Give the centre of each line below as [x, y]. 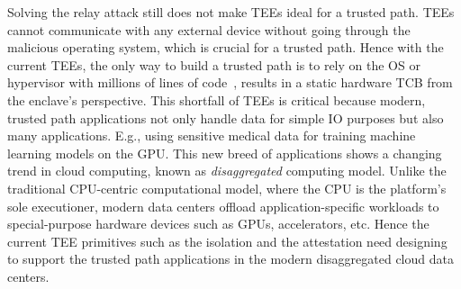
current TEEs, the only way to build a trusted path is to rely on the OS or [214, 64]
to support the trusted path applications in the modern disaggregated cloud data [230, 259]
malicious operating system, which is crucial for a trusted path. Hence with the [226, 47]
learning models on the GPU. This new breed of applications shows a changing [225, 153]
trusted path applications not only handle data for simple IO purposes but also [226, 117]
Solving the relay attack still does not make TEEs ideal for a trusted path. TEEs [231, 12]
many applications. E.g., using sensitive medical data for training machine [212, 135]
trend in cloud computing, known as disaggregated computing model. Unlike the [227, 171]
